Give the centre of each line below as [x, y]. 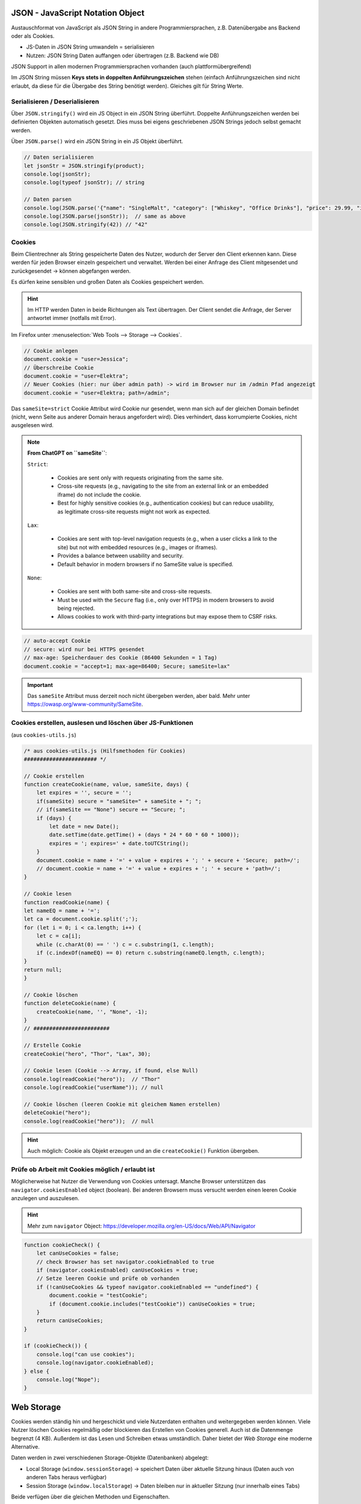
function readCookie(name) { [67, 902]
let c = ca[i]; [59, 936]
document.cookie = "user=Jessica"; [76, 359]
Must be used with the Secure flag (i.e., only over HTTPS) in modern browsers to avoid [166, 600]
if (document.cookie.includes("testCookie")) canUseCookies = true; [152, 1304]
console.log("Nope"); [68, 1380]
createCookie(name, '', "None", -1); [92, 1012]
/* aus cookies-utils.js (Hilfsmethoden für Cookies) [105, 751]
